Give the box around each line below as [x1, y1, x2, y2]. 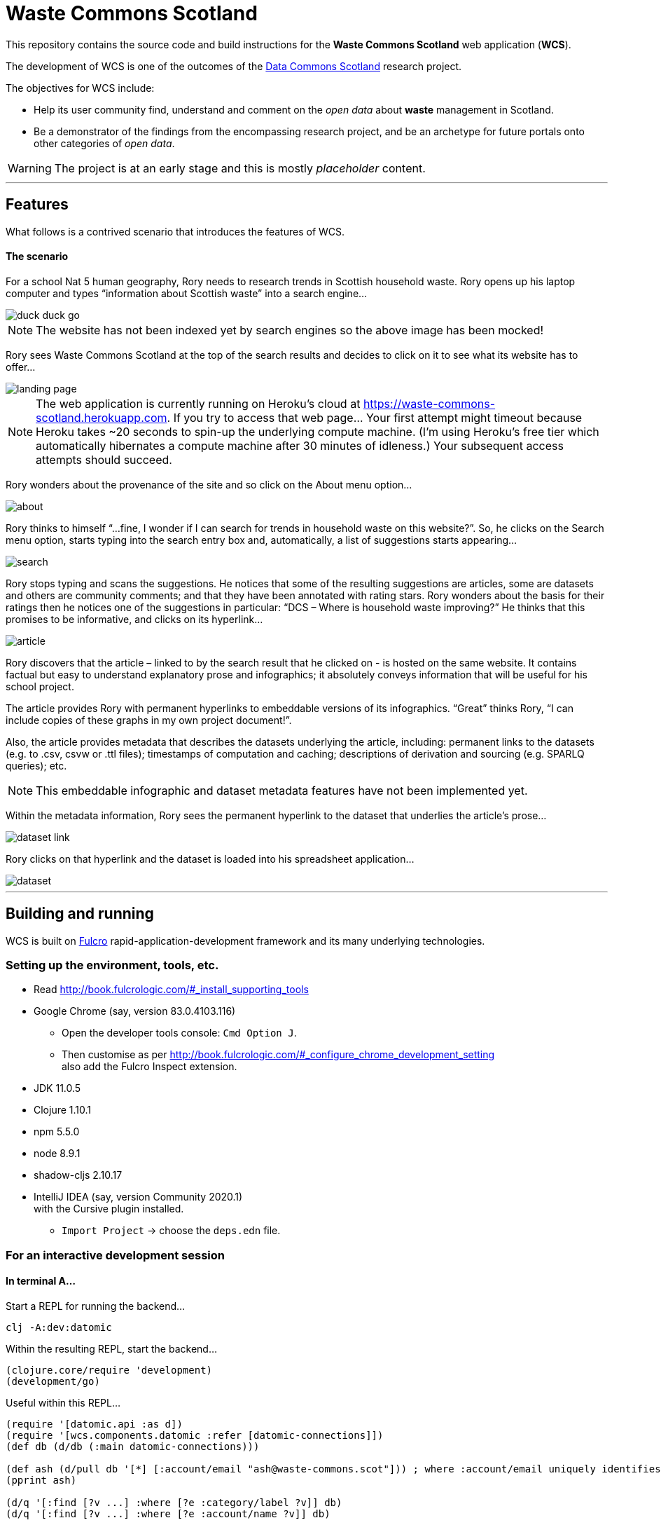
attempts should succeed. [36, 452, 172, 467]
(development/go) [6, 1376, 100, 1387]
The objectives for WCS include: [6, 81, 155, 94]
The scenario [6, 250, 69, 263]
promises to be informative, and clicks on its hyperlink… [6, 613, 263, 625]
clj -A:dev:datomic [6, 1322, 112, 1333]
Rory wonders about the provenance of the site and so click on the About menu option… [6, 478, 412, 491]
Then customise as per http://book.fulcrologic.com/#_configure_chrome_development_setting [62, 1048, 495, 1061]
